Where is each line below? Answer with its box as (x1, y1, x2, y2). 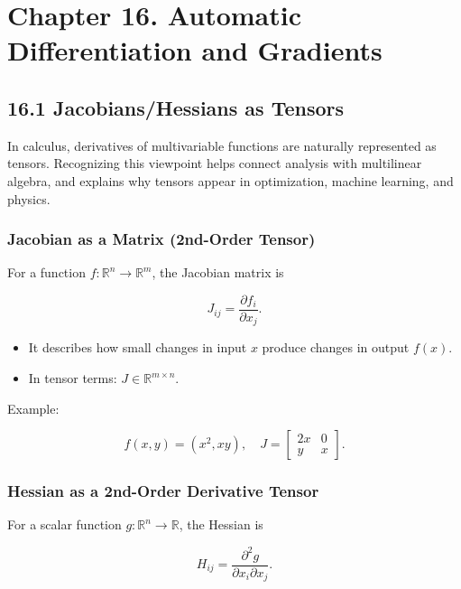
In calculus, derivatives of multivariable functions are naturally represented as (7, 136, 437, 154)
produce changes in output (262, 338, 410, 357)
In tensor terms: (28, 369, 117, 388)
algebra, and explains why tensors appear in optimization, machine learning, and (7, 171, 454, 190)
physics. (7, 189, 51, 208)
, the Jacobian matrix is (152, 263, 284, 282)
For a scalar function (7, 515, 122, 534)
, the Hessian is (179, 515, 263, 534)
